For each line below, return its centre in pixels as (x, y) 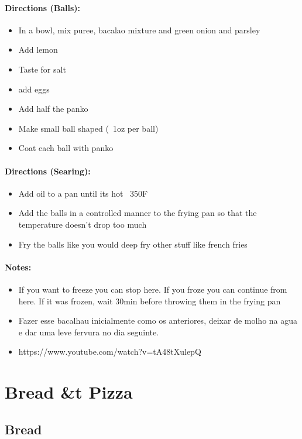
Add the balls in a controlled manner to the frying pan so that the (138, 213)
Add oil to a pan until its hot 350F (83, 193)
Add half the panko (53, 109)
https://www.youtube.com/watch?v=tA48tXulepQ (110, 351)
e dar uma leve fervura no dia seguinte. (89, 332)
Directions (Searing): (48, 171)
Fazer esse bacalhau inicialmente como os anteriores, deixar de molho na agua (158, 320)
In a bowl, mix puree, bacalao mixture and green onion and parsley (139, 30)
